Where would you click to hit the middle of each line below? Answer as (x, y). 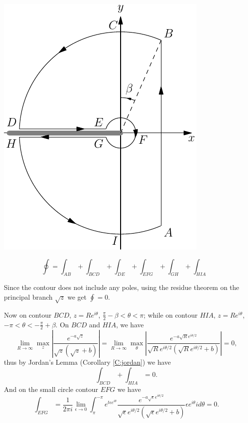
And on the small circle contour (51, 389)
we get (77, 296)
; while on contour (171, 314)
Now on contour (28, 314)
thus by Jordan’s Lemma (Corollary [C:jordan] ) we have (88, 362)
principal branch (28, 296)
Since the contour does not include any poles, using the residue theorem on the (122, 287)
